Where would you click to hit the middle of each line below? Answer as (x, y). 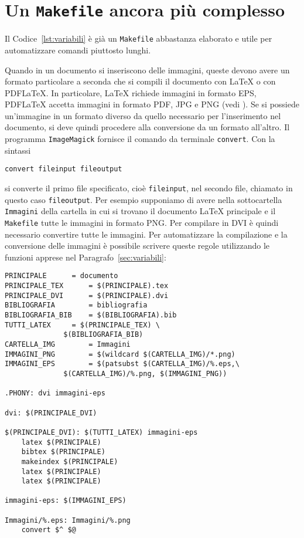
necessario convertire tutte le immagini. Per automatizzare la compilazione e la (146, 234)
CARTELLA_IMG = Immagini (68, 344)
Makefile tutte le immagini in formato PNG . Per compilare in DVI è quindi (142, 222)
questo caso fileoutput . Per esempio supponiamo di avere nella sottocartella (144, 199)
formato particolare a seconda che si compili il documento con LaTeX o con (140, 81)
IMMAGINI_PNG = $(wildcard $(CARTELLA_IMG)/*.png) (120, 354)
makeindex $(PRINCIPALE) (70, 461)
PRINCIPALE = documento (62, 276)
